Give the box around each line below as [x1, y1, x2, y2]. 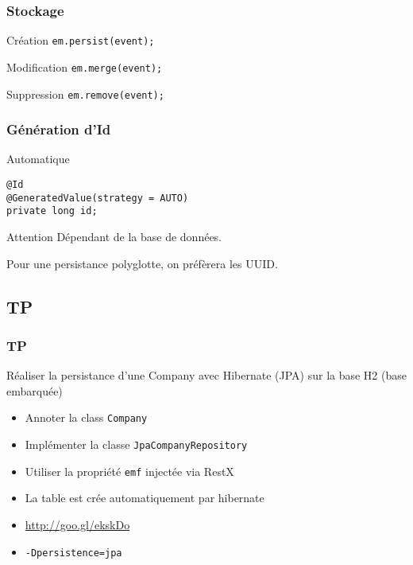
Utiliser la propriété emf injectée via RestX [25, 462, 234, 479]
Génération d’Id [6, 119, 111, 139]
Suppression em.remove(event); [6, 85, 164, 102]
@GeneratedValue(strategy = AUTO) [6, 192, 189, 204]
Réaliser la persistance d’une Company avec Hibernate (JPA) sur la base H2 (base [6, 367, 407, 384]
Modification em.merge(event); [6, 58, 163, 75]
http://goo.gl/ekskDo [25, 516, 130, 532]
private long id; [6, 205, 98, 217]
